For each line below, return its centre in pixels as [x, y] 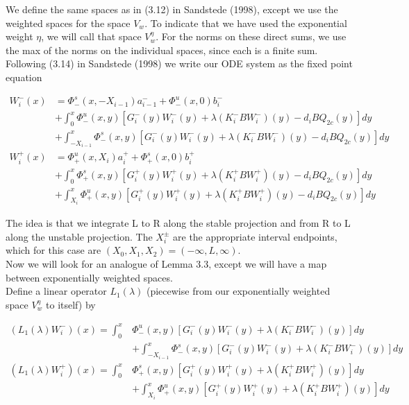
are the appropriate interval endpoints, [255, 236]
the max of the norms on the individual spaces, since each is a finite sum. [162, 50]
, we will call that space [91, 36]
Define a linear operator [56, 291]
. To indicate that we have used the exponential [246, 23]
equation [24, 77]
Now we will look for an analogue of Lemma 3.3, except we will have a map [166, 263]
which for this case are [53, 250]
